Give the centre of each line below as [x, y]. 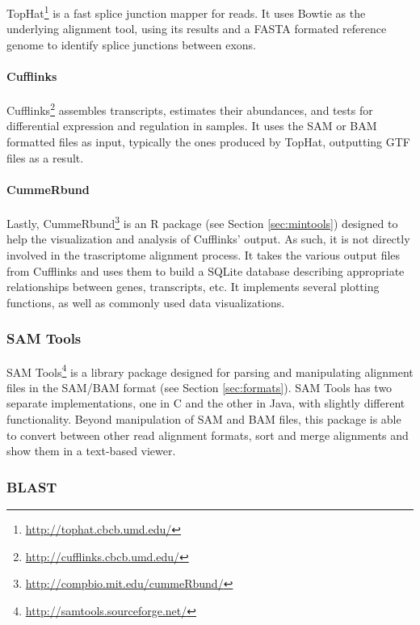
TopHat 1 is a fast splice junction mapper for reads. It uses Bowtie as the [186, 12]
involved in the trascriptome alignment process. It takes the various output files [204, 254]
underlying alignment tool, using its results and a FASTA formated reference [197, 29]
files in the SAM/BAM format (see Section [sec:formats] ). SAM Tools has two [199, 387]
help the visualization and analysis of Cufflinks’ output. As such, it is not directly [208, 239]
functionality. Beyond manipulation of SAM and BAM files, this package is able [204, 418]
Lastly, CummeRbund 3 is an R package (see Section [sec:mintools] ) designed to [202, 222]
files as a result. [45, 157]
